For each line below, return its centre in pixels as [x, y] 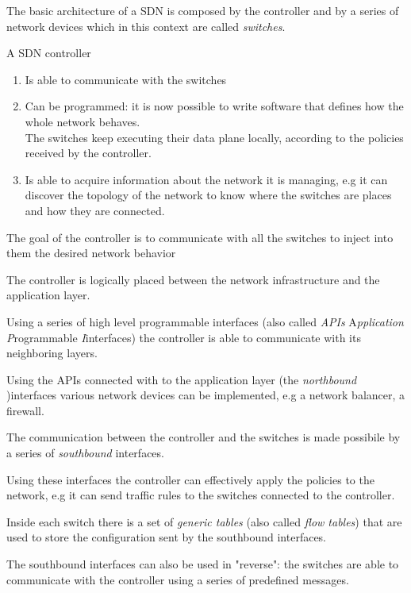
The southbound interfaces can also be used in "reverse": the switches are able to [203, 564]
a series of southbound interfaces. [85, 453]
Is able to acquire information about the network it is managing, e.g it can [206, 179]
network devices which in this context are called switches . [146, 26]
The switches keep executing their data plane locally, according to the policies [214, 137]
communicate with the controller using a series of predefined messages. [178, 579]
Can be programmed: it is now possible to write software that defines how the [214, 106]
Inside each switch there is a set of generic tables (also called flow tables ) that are [204, 521]
